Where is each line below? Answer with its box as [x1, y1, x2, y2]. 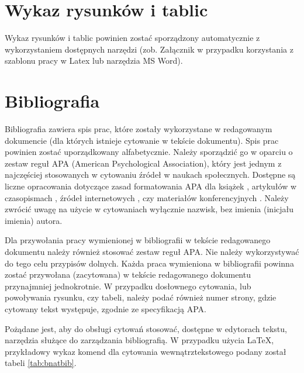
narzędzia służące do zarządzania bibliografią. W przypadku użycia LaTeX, [5, 334, 274, 346]
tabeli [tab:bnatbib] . [5, 357, 77, 369]
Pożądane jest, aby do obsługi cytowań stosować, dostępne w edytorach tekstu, [5, 322, 287, 334]
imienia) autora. [5, 214, 63, 226]
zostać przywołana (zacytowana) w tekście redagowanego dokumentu [5, 268, 251, 281]
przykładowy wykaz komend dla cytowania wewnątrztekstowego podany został [5, 345, 286, 357]
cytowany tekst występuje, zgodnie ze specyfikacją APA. [5, 302, 206, 315]
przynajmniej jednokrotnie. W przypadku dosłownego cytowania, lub [5, 279, 251, 292]
